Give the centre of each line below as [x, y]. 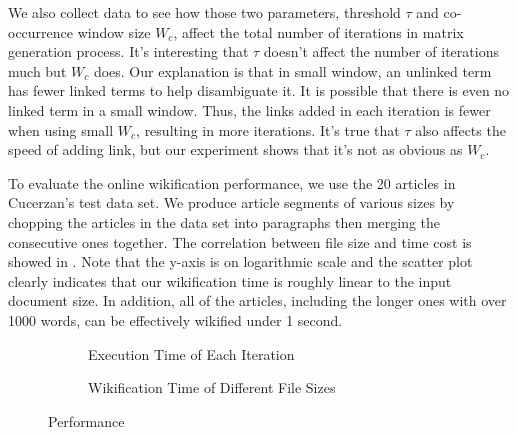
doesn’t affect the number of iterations [381, 51]
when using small [61, 129]
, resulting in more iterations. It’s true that [268, 129]
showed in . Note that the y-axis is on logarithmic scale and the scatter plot [240, 261]
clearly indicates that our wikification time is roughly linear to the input [230, 280]
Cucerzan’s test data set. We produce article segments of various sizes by [231, 202]
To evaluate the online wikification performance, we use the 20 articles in [232, 182]
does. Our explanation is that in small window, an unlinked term [292, 70]
